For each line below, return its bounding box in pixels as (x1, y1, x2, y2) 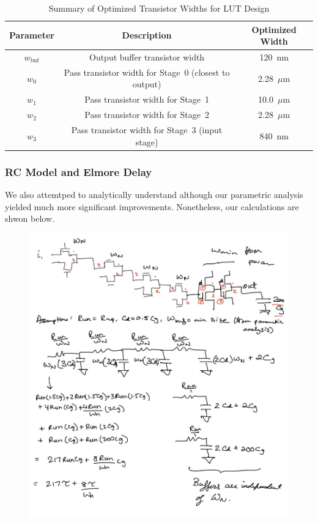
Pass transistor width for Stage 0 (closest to (64, 65, 230, 78)
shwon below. (5, 212, 54, 225)
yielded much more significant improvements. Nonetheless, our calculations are (5, 200, 299, 213)
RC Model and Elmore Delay (5, 164, 152, 179)
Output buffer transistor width (89, 51, 205, 64)
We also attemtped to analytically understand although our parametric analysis (5, 188, 303, 200)
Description (122, 29, 172, 42)
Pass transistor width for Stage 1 (84, 93, 209, 106)
